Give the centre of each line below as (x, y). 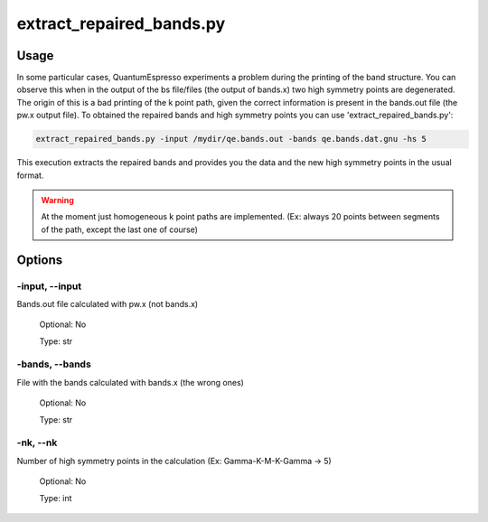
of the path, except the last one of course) (120, 229)
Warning (57, 200)
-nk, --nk (37, 443)
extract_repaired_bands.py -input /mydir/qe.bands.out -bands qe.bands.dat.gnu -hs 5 (231, 139)
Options (40, 260)
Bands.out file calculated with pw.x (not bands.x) (108, 303)
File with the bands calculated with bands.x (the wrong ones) (130, 382)
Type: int (56, 498)
